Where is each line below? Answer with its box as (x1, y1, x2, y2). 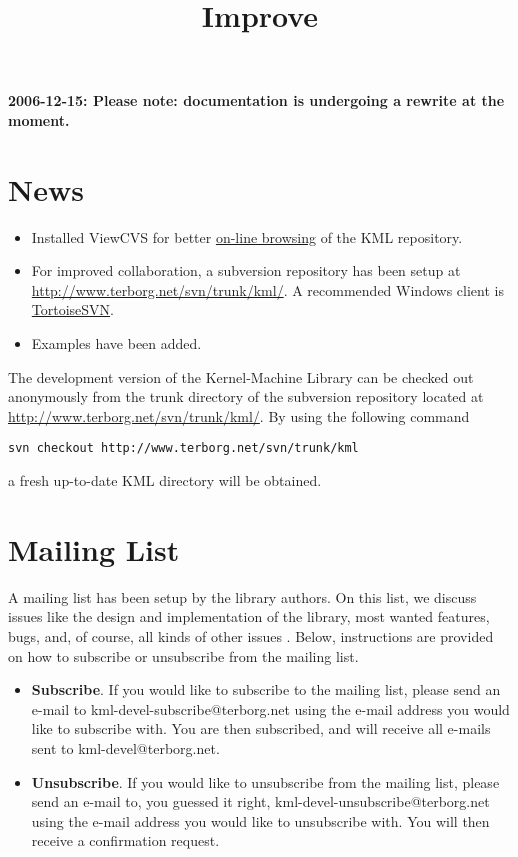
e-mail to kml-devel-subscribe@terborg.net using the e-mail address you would (31, 698, 510, 719)
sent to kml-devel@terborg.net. (31, 737, 220, 758)
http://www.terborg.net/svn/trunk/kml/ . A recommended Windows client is (31, 279, 504, 300)
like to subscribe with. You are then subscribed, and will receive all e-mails (31, 718, 491, 739)
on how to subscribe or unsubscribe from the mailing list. (8, 645, 359, 666)
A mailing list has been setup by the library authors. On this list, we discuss (8, 586, 477, 607)
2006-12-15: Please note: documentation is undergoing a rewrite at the (8, 90, 505, 111)
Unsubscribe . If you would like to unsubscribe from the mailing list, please (31, 771, 500, 792)
